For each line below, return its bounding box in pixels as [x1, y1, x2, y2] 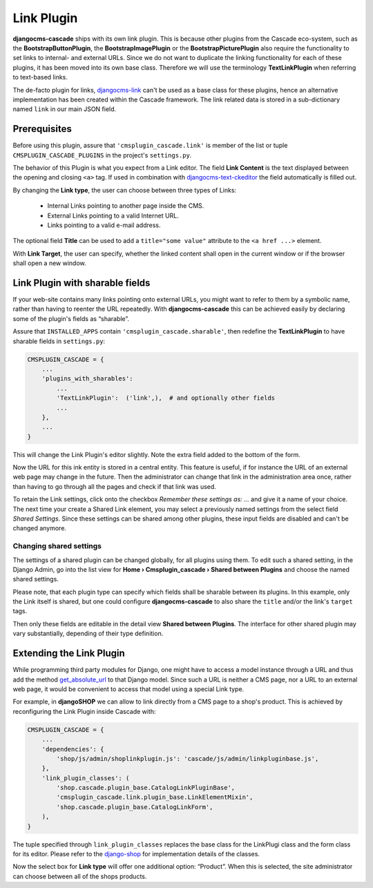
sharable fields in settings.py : [12, 337, 106, 345]
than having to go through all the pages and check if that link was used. [12, 482, 217, 490]
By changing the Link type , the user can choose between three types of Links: [12, 186, 237, 194]
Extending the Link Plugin [12, 648, 126, 659]
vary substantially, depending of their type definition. [12, 629, 164, 638]
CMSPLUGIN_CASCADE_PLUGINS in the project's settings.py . [12, 151, 192, 159]
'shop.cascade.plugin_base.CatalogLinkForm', [56, 803, 213, 811]
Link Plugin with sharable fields [12, 277, 151, 289]
